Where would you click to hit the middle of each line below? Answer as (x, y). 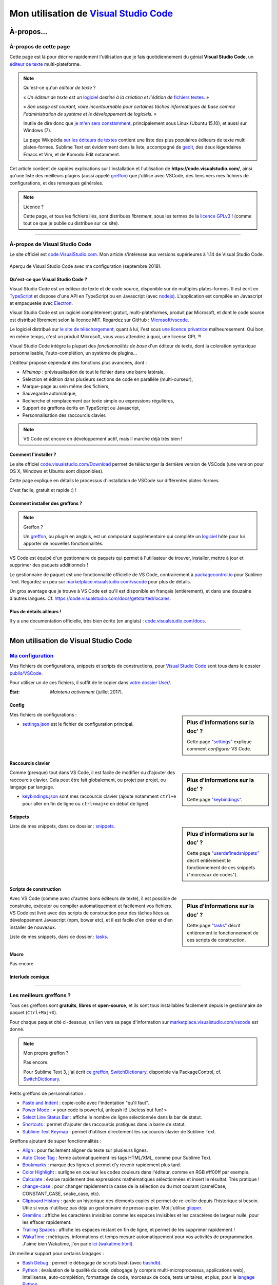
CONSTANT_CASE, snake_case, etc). (61, 1194)
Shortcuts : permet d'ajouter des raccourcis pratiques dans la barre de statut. (104, 1124)
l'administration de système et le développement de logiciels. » (90, 114)
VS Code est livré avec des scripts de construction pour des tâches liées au (90, 913)
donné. (17, 1029)
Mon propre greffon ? (46, 1053)
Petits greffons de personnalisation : (48, 1093)
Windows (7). (37, 131)
